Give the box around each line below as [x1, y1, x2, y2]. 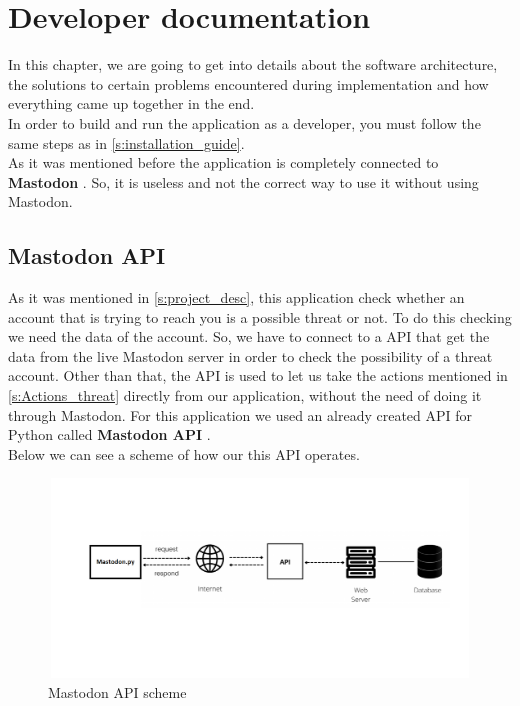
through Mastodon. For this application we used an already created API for [8, 404, 473, 425]
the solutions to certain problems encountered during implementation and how [8, 73, 489, 94]
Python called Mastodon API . [8, 424, 211, 445]
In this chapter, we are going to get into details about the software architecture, [8, 54, 498, 75]
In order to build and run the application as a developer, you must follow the [8, 112, 481, 133]
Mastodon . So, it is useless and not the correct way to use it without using [8, 171, 479, 192]
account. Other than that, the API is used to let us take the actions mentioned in [8, 365, 508, 386]
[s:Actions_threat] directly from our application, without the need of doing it [8, 385, 482, 406]
